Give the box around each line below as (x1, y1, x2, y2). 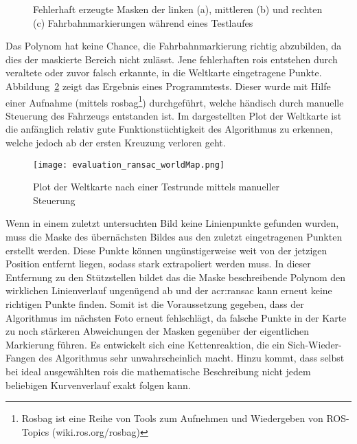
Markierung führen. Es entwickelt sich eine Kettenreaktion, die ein (5, 337, 285, 351)
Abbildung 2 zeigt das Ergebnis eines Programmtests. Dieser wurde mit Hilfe (5, 78, 331, 93)
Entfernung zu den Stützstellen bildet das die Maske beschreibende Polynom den (5, 269, 346, 284)
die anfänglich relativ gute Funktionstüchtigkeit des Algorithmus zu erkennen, (5, 122, 333, 136)
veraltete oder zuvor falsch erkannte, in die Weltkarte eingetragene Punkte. (5, 65, 322, 80)
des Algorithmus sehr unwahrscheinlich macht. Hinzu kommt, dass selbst (38, 351, 345, 365)
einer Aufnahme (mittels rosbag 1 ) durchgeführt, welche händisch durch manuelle (5, 93, 344, 109)
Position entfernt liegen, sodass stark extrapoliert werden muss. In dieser (5, 256, 311, 271)
